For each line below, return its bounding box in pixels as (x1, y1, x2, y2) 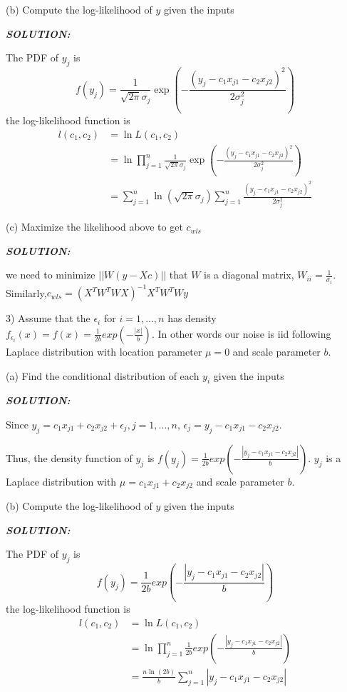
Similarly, (6, 285, 47, 300)
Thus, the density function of (6, 450, 133, 465)
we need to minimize (6, 267, 95, 282)
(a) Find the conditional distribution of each (6, 368, 200, 383)
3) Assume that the (6, 311, 90, 326)
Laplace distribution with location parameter (6, 344, 202, 358)
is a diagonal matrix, (204, 267, 294, 282)
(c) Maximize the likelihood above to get (6, 219, 183, 234)
